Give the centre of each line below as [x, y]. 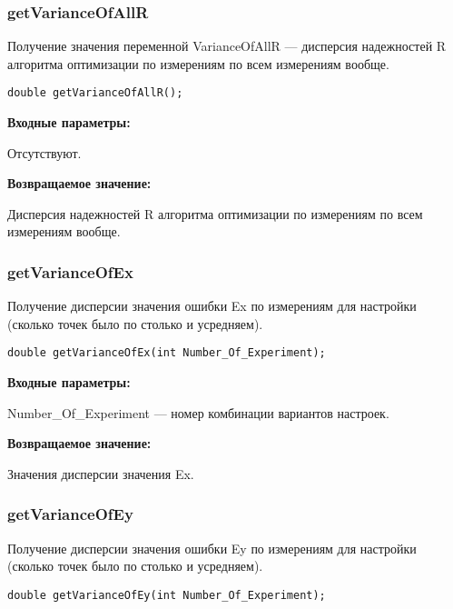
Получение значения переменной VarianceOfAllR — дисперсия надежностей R [227, 46]
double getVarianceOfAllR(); [95, 93]
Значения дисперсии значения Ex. [101, 473]
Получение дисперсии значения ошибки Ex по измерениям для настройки [212, 306]
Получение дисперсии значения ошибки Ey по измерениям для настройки [212, 548]
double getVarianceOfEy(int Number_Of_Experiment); [167, 595]
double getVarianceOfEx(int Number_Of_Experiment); [167, 353]
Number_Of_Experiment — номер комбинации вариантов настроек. [198, 412]
